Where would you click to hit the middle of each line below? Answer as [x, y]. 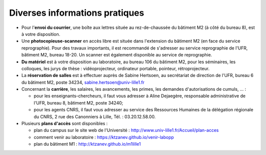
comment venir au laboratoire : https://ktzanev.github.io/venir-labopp [104, 137]
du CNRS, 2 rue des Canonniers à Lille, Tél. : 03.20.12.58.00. [95, 116]
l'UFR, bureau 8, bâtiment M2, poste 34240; [78, 103]
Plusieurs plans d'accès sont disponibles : [65, 124]
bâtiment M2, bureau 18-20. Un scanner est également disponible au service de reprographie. [117, 55]
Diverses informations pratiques [77, 13]
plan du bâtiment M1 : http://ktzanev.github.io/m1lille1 [87, 144]
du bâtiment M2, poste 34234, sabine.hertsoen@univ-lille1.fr [83, 82]
